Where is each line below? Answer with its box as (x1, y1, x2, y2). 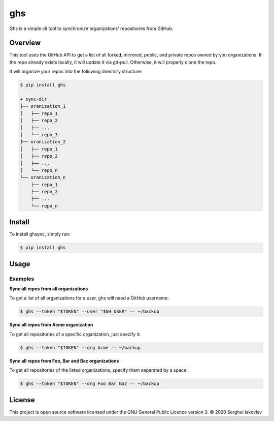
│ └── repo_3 (20, 132, 58, 137)
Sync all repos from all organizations (9, 286, 88, 292)
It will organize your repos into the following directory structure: (9, 69, 143, 75)
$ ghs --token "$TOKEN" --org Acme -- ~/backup (20, 345, 141, 350)
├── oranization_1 (20, 103, 66, 109)
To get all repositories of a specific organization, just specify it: (9, 331, 141, 337)
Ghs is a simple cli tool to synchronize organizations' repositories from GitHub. (9, 25, 174, 32)
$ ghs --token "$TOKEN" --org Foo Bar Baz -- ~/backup (20, 381, 159, 386)
